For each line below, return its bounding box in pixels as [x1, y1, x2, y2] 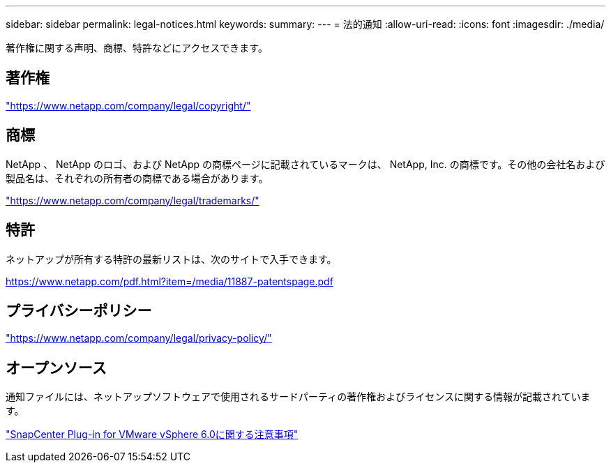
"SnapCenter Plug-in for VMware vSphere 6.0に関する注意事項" [6, 428, 299, 441]
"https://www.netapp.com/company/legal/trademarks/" [6, 194, 259, 206]
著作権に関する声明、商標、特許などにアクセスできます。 [6, 42, 268, 54]
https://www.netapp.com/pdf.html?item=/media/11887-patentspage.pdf [6, 275, 333, 287]
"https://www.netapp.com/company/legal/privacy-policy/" [6, 332, 272, 345]
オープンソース [6, 358, 107, 377]
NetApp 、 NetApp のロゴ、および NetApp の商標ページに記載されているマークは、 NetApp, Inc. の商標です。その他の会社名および [6, 158, 605, 170]
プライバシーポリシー [6, 301, 152, 319]
